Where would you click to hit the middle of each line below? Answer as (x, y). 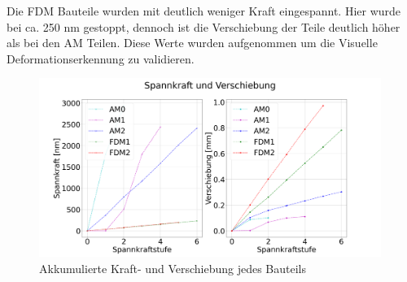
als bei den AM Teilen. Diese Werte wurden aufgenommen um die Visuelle (192, 43)
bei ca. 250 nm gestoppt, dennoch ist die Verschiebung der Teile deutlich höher (203, 26)
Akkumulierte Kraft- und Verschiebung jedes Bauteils (173, 269)
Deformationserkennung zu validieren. (101, 58)
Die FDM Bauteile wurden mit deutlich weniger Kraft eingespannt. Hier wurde (204, 11)
